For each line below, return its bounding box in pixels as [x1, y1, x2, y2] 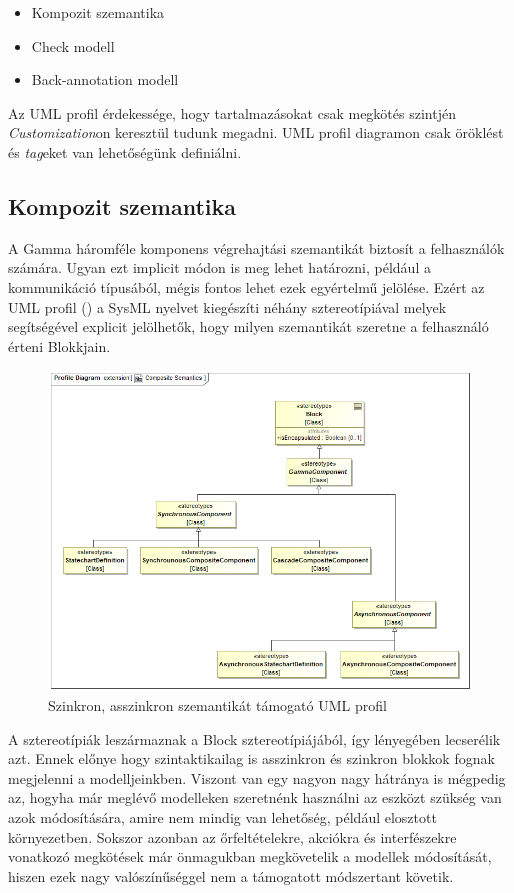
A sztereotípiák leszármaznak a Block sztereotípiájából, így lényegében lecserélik [8, 728, 501, 749]
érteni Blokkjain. [8, 335, 111, 356]
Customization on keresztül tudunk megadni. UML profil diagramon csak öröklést [8, 122, 504, 143]
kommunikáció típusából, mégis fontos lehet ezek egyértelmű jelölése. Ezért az [8, 276, 485, 297]
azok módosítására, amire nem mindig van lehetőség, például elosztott [8, 807, 437, 828]
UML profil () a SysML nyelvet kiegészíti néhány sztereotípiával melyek [8, 296, 447, 317]
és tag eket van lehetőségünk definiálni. [8, 141, 242, 162]
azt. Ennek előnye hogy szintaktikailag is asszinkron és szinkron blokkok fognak [8, 748, 495, 769]
